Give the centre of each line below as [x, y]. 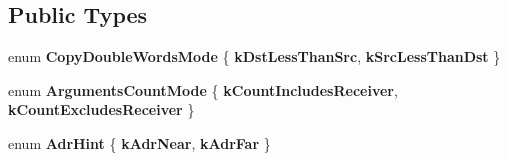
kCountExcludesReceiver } [101, 109]
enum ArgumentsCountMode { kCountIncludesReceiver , [203, 89]
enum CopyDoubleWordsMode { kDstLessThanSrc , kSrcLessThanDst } [254, 56]
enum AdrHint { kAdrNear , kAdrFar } [139, 142]
